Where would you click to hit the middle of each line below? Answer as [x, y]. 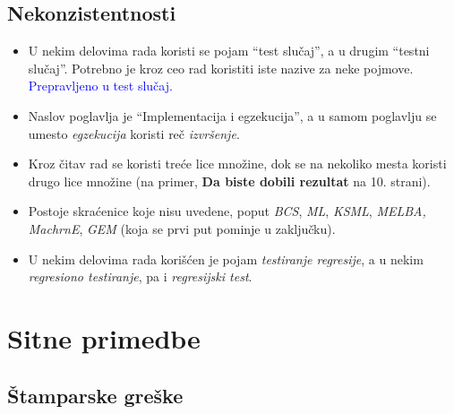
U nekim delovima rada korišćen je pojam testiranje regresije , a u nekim [226, 259]
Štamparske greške [95, 395]
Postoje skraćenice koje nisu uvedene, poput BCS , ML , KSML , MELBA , [227, 211]
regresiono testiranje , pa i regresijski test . [140, 276]
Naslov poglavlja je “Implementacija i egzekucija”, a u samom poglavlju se [232, 115]
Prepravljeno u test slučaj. [100, 86]
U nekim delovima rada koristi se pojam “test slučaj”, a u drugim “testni [229, 51]
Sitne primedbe [104, 337]
